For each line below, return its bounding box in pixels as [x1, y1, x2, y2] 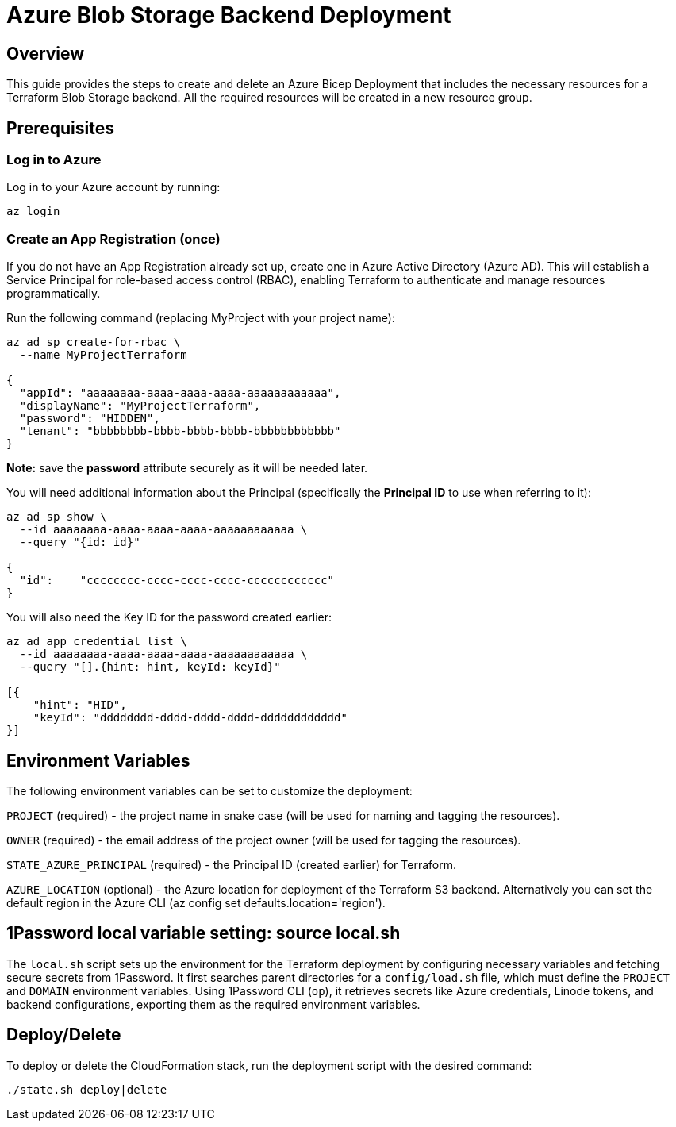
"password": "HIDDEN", [19, 412, 160, 425]
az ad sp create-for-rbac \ [6, 336, 181, 349]
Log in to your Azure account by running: [6, 180, 221, 194]
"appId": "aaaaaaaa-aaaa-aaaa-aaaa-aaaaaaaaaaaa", [19, 387, 341, 400]
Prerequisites [6, 117, 114, 138]
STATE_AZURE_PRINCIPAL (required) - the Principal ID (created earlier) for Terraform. [6, 857, 456, 871]
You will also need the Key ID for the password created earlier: [6, 610, 332, 625]
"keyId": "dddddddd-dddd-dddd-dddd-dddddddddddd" [33, 711, 348, 725]
